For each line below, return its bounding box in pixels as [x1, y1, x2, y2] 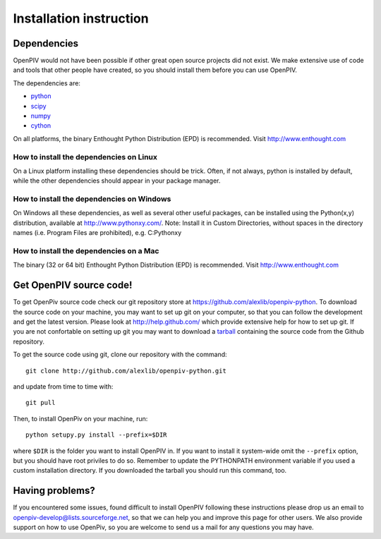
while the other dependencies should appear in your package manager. [13, 176, 221, 185]
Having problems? [13, 485, 95, 497]
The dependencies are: [13, 78, 81, 87]
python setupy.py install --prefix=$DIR [25, 431, 167, 439]
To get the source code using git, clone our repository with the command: [13, 350, 227, 359]
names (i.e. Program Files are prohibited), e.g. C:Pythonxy [13, 229, 182, 237]
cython [30, 121, 52, 130]
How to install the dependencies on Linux [13, 152, 158, 162]
